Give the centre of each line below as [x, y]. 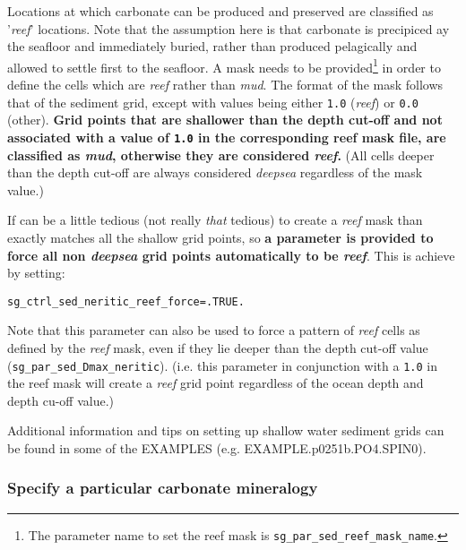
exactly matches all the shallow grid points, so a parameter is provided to [220, 237]
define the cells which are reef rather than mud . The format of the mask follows [225, 85]
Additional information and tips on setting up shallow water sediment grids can [226, 430]
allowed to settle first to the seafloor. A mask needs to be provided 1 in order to [224, 65]
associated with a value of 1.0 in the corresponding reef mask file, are [227, 137]
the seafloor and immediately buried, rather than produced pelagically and [212, 46]
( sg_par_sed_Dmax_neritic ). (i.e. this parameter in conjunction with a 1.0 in [222, 365]
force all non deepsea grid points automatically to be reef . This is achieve [231, 255]
